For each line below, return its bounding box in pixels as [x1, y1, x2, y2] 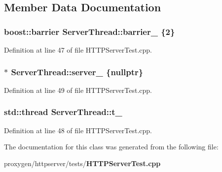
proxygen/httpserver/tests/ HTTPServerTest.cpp [4, 158, 161, 168]
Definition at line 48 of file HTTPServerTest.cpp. [4, 125, 152, 135]
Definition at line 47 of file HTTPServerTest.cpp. [4, 45, 152, 55]
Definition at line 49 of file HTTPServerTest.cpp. [4, 85, 152, 95]
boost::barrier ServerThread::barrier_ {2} [4, 25, 175, 37]
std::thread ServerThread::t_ [4, 106, 122, 118]
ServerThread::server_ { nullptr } [11, 65, 144, 78]
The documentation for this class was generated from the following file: [4, 142, 219, 152]
